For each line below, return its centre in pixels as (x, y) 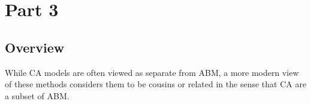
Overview (35, 47)
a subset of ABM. (37, 95)
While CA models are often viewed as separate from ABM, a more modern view (152, 72)
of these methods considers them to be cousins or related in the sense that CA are (156, 84)
